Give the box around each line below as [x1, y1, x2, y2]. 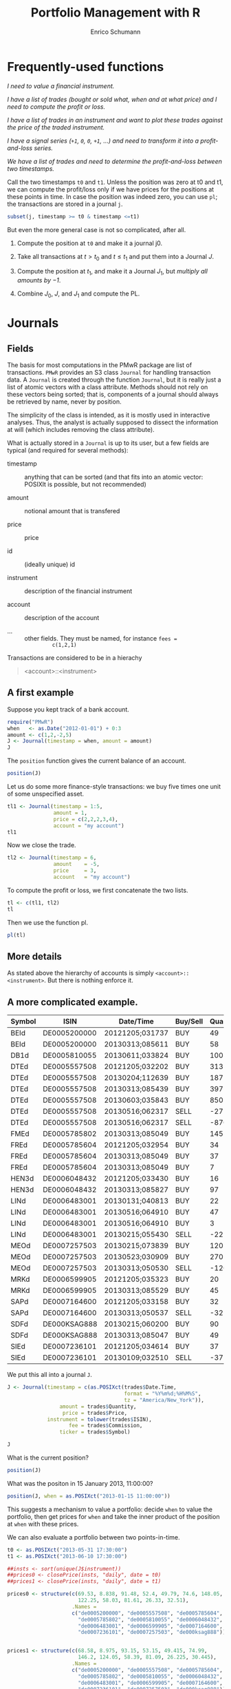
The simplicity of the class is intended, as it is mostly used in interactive [7, 411, 210, 419]
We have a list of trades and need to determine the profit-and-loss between [7, 157, 222, 165]
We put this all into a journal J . [7, 1371, 93, 1379]
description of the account [24, 613, 100, 621]
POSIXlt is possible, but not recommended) [24, 480, 146, 488]
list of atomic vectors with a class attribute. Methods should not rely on [7, 382, 208, 391]
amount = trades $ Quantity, [59, 1403, 137, 1410]
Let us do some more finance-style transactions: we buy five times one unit [7, 783, 221, 791]
